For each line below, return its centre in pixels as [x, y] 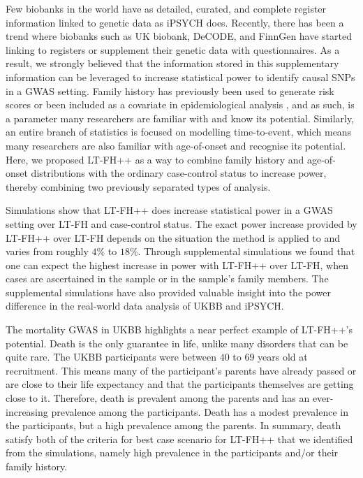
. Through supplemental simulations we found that [246, 251]
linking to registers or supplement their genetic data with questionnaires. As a [173, 49]
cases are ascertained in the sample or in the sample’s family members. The [167, 278]
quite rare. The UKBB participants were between [111, 357]
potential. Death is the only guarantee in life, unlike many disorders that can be [177, 343]
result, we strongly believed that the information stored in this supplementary [172, 63]
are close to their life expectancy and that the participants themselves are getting [180, 384]
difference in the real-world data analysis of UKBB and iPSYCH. [145, 306]
